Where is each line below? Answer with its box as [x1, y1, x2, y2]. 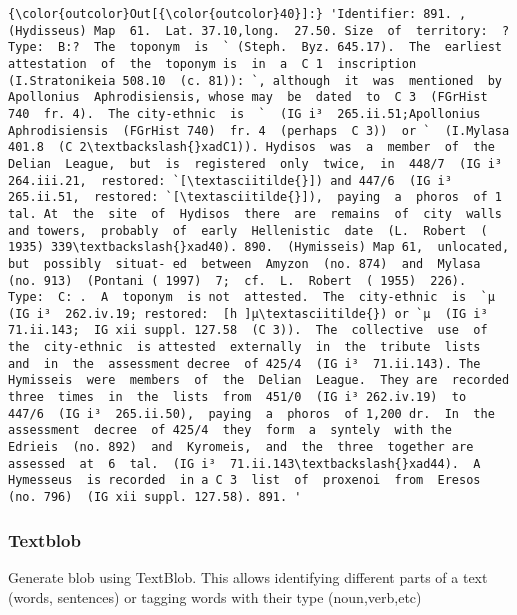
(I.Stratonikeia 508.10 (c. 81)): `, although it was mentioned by [8, 73, 502, 88]
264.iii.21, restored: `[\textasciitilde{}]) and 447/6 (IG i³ [8, 173, 452, 188]
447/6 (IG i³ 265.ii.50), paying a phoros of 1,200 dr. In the [8, 406, 495, 421]
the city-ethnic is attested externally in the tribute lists [8, 340, 481, 355]
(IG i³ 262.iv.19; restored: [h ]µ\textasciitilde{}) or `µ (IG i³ [8, 306, 488, 321]
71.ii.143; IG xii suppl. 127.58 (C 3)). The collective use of [8, 323, 488, 338]
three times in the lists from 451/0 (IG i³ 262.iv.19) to [8, 390, 467, 405]
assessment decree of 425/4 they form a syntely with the [8, 423, 452, 438]
